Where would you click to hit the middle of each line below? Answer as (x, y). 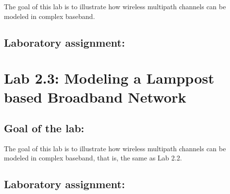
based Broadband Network (95, 97)
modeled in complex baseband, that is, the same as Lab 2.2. (93, 158)
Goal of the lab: (44, 128)
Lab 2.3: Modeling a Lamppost (109, 78)
